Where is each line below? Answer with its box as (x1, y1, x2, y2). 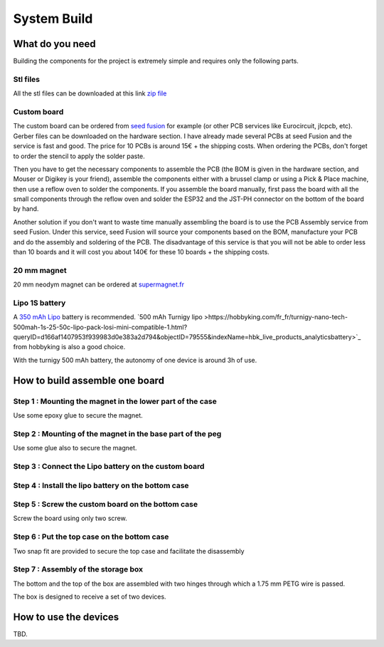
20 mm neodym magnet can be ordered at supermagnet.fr (13, 280, 185, 289)
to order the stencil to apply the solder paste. (13, 152, 145, 160)
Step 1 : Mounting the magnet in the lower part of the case (13, 396, 217, 406)
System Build (13, 11, 93, 26)
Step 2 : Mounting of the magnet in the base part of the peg (13, 428, 222, 438)
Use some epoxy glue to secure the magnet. (13, 411, 144, 420)
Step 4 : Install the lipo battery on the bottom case (13, 480, 189, 490)
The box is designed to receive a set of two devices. (13, 592, 166, 601)
